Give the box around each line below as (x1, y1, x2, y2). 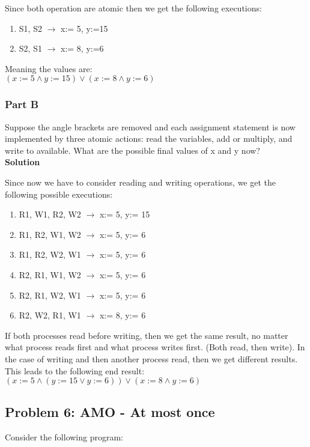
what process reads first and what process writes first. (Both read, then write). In (5, 341, 305, 353)
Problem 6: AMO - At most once (5, 403, 215, 421)
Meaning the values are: (5, 62, 93, 74)
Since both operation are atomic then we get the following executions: (5, 2, 262, 14)
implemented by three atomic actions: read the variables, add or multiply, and (5, 132, 293, 145)
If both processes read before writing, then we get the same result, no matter (5, 329, 288, 341)
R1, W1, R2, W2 (19, 208, 81, 220)
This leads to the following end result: (5, 364, 145, 377)
